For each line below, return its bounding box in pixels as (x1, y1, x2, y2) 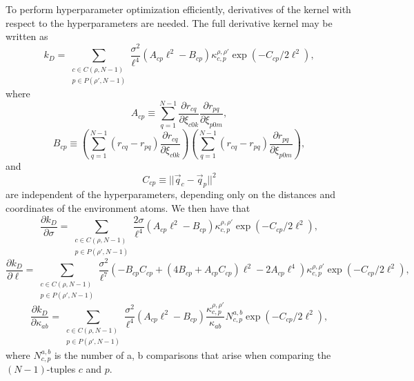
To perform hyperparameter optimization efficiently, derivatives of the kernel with (6, 2, 351, 16)
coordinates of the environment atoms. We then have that (6, 201, 250, 215)
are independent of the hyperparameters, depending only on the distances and (6, 187, 335, 202)
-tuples (46, 362, 76, 376)
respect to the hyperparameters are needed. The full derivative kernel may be (6, 15, 333, 30)
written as (6, 29, 48, 43)
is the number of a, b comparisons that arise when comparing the (54, 347, 331, 362)
